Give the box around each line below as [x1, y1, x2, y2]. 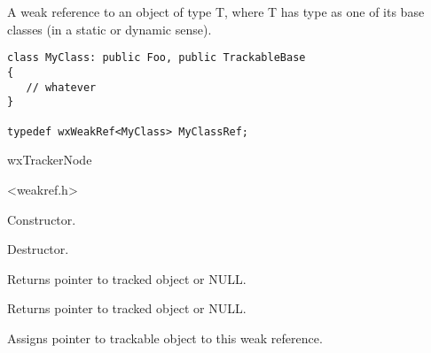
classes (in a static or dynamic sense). [7, 19, 212, 38]
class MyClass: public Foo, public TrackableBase [7, 51, 306, 65]
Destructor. [7, 240, 69, 258]
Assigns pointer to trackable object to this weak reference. [7, 328, 323, 347]
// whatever [26, 81, 97, 94]
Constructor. [7, 210, 76, 228]
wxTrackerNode [7, 150, 92, 169]
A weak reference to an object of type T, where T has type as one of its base [7, 3, 425, 21]
